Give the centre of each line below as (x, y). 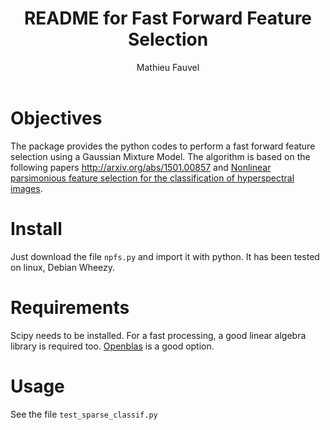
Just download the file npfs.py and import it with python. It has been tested (165, 256)
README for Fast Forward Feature (168, 18)
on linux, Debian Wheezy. (63, 267)
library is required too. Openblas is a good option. (112, 346)
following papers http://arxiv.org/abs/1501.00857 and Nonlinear (141, 167)
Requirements (70, 307)
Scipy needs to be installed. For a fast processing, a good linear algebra (158, 335)
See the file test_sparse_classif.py (84, 414)
